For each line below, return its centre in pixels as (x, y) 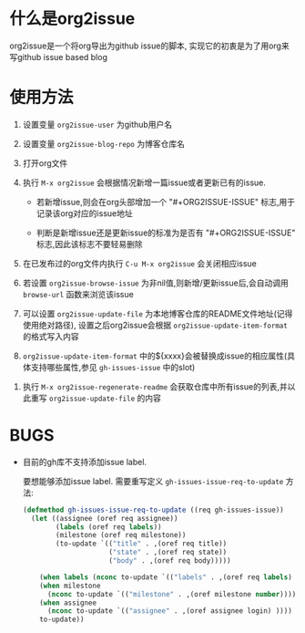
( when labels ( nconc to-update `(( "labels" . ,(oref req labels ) (166, 577)
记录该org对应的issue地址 (85, 213)
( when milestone (70, 586)
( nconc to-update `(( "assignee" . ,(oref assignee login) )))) (170, 611)
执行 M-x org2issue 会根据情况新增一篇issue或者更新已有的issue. (144, 182)
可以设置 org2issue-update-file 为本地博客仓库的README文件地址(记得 (158, 313)
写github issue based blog (58, 57)
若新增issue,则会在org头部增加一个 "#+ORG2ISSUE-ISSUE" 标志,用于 (166, 202)
